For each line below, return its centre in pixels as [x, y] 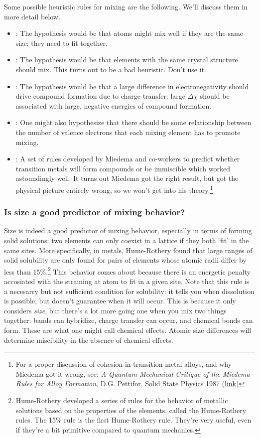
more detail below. [32, 16]
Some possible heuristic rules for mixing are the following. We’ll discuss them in [126, 6]
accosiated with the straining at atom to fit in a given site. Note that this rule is [127, 281]
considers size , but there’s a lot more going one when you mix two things [115, 310]
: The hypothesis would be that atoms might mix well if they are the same [129, 33]
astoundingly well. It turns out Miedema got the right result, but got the [127, 178]
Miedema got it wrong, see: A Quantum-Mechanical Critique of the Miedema [133, 373]
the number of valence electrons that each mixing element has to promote [128, 132]
